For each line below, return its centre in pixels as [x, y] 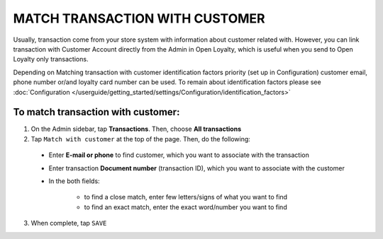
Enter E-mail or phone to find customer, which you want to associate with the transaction [179, 155]
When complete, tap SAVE [69, 223]
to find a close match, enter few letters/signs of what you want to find [185, 197]
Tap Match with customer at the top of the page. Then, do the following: [141, 139]
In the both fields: [74, 181]
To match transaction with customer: [96, 112]
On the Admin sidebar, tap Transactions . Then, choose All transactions [136, 129]
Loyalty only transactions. [51, 59]
